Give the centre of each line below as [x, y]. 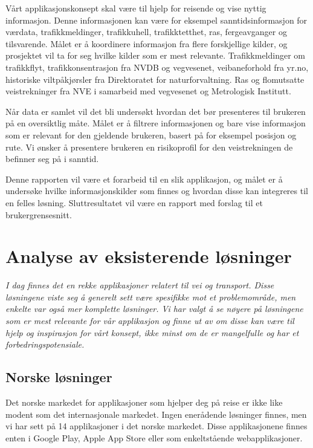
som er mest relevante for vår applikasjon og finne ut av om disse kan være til [150, 320]
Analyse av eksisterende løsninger [149, 256]
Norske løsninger [59, 377]
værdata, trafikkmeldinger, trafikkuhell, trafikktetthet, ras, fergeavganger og [146, 32]
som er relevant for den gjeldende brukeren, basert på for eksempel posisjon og [151, 135]
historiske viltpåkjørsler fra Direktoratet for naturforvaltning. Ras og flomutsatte [155, 79]
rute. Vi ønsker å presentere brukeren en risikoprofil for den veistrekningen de [149, 147]
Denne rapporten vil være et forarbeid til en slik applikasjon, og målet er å [144, 179]
